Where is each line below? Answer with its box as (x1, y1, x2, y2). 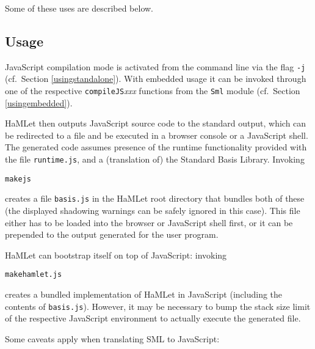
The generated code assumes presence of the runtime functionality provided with (5, 141, 307, 153)
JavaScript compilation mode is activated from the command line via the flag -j (5, 60, 306, 73)
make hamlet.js (5, 270, 62, 279)
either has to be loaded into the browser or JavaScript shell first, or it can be (5, 216, 293, 229)
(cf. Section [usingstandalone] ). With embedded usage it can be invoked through (5, 72, 306, 85)
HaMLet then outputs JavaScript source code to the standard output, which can (5, 117, 306, 130)
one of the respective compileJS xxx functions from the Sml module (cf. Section (5, 84, 300, 97)
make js (5, 174, 31, 183)
